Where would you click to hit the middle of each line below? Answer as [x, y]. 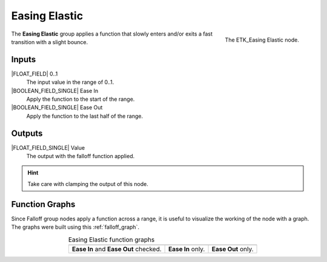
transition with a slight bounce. [50, 42]
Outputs [27, 133]
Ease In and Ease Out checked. [117, 249]
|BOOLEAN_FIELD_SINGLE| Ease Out [57, 107]
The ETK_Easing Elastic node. [262, 40]
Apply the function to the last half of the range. [85, 116]
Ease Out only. [233, 249]
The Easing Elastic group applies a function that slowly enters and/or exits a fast [112, 34]
